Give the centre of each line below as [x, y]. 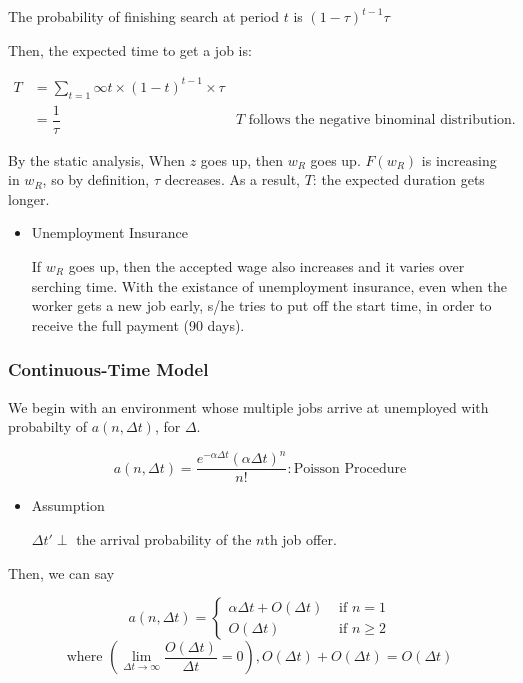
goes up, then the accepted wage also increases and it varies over [266, 265]
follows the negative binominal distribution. [382, 120]
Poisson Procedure [350, 468]
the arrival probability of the [164, 538]
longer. [29, 198]
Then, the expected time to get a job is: [130, 49]
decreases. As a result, [232, 179]
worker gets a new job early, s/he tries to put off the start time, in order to [261, 305]
